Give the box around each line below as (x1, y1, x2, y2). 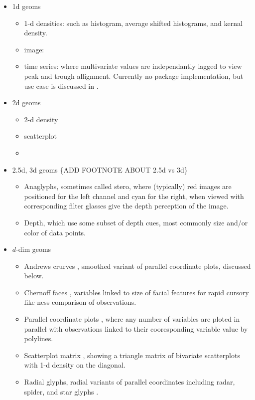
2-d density (24, 114, 58, 124)
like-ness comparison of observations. (24, 297, 136, 307)
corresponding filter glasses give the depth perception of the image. (24, 200, 229, 211)
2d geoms (12, 97, 41, 108)
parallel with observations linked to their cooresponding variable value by (24, 323, 248, 334)
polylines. (24, 333, 53, 344)
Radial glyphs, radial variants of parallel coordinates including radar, (24, 377, 235, 387)
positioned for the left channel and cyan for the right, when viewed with (24, 191, 244, 201)
